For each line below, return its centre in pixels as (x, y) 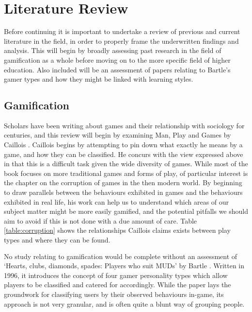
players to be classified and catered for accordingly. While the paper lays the (118, 285)
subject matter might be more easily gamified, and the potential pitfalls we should (126, 211)
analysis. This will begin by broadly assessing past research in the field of (113, 50)
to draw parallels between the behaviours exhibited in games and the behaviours (123, 192)
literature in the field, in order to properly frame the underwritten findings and (121, 41)
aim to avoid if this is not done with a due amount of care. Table (101, 220)
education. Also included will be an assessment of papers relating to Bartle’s (117, 69)
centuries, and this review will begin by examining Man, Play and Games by (118, 135)
